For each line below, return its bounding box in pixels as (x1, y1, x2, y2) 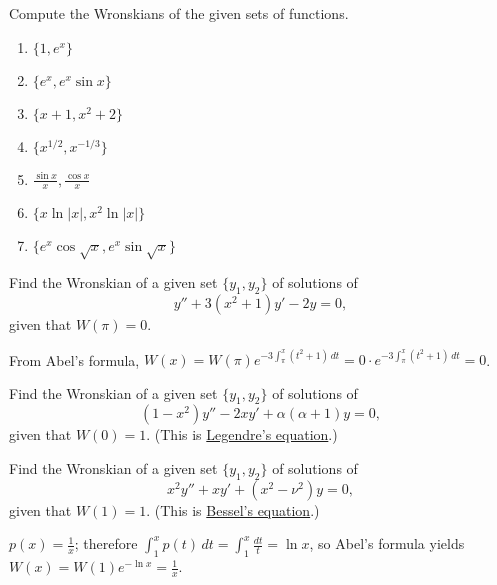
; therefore (74, 533, 138, 554)
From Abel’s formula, (9, 349, 140, 370)
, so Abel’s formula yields (309, 533, 465, 554)
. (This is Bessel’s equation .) (146, 499, 320, 520)
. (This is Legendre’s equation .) (146, 424, 338, 445)
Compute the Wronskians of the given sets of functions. (9, 3, 349, 23)
